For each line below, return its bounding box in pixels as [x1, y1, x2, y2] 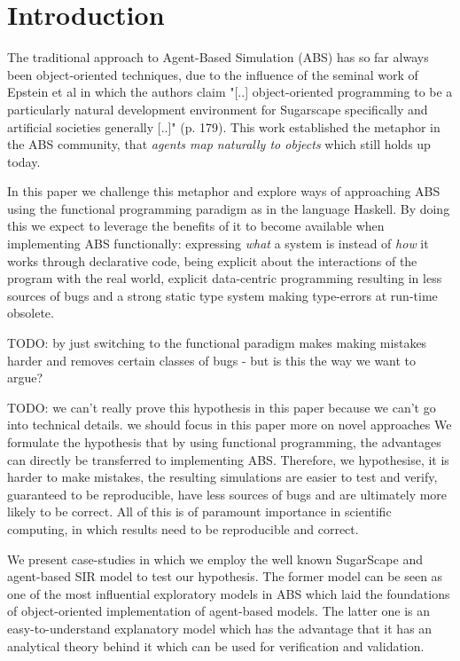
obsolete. [7, 303, 54, 322]
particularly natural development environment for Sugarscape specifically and [7, 99, 428, 118]
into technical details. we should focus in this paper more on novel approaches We [7, 415, 452, 434]
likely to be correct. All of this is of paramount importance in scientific [7, 502, 392, 521]
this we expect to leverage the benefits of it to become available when [7, 216, 385, 235]
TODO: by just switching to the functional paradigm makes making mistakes [7, 334, 427, 352]
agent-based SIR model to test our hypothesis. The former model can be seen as [7, 567, 443, 586]
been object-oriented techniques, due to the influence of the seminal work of [7, 65, 418, 83]
